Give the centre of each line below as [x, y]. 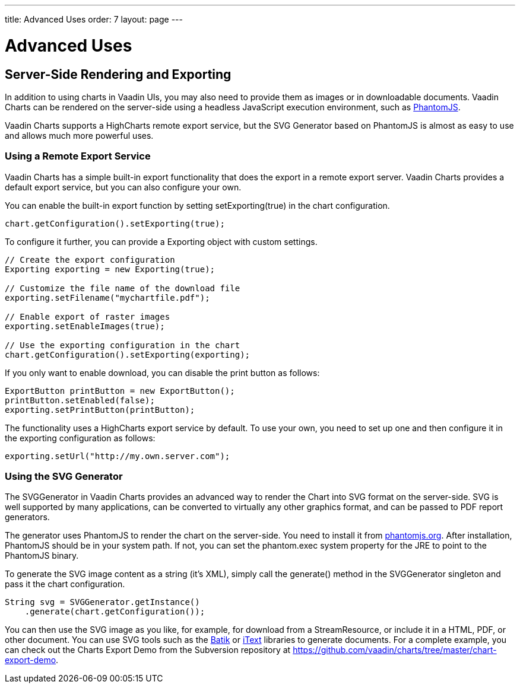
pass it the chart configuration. [65, 584]
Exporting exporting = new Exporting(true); [110, 269]
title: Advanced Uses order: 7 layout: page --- [94, 19]
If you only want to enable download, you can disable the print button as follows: [162, 372]
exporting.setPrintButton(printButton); [100, 410]
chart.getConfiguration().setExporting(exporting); [128, 354]
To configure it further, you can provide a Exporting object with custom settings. [161, 241]
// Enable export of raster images [88, 316]
